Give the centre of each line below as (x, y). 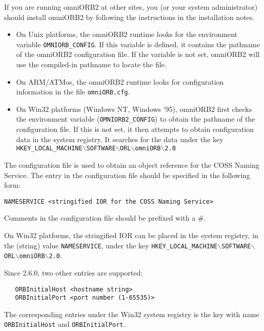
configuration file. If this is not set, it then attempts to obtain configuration (135, 129)
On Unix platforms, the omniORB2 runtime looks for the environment (127, 34)
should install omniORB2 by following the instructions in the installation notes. (129, 17)
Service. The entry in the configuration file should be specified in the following (127, 175)
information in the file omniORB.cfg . (73, 92)
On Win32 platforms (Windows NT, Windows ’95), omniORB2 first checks (134, 109)
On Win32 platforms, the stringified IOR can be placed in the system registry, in (131, 235)
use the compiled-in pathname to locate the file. (91, 64)
